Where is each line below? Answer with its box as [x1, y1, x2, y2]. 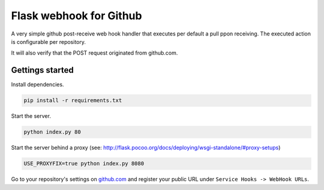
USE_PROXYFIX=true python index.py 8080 [23, 160, 144, 167]
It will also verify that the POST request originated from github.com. [11, 49, 178, 57]
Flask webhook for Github [11, 9, 142, 22]
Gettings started [11, 65, 74, 75]
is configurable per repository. [11, 38, 86, 45]
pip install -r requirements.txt [23, 97, 122, 104]
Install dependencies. [11, 81, 64, 88]
